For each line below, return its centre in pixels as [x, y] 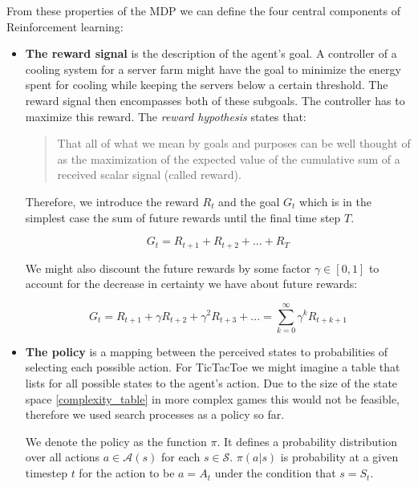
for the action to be [127, 473]
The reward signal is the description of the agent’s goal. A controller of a [211, 53]
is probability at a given [339, 457]
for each [181, 457]
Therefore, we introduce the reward [112, 201]
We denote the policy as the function [116, 441]
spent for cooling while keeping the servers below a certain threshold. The [207, 85]
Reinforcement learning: [65, 26]
